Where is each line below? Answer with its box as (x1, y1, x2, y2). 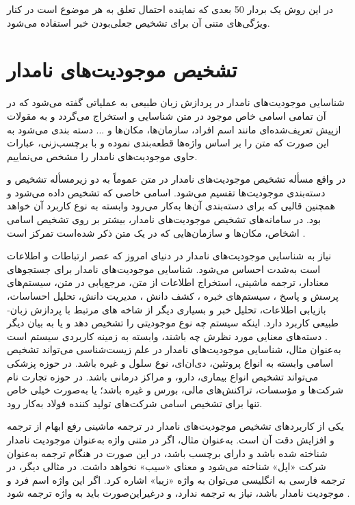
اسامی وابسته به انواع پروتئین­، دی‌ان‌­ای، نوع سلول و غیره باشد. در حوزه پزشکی (7, 356, 334, 370)
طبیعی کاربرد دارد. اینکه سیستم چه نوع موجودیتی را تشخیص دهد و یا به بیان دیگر (7, 315, 339, 330)
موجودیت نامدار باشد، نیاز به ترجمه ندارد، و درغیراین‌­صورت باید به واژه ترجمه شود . (7, 486, 350, 500)
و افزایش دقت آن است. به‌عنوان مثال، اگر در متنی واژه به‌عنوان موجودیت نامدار (7, 432, 334, 446)
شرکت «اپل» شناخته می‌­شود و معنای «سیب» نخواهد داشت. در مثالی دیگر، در (7, 459, 326, 474)
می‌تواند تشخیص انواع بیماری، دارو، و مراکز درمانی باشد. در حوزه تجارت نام (7, 369, 318, 383)
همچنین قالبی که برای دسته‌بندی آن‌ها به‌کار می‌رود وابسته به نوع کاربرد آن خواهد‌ (7, 198, 335, 213)
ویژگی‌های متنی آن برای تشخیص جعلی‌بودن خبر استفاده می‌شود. (7, 15, 270, 29)
